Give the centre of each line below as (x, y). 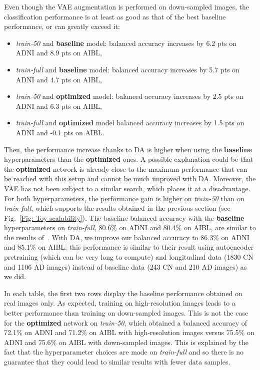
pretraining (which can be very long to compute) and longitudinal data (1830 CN (129, 257)
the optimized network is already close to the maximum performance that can (126, 169)
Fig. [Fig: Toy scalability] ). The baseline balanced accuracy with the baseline (124, 217)
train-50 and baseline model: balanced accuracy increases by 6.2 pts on (126, 43)
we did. (15, 276)
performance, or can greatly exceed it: (62, 26)
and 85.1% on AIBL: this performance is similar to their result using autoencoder (129, 247)
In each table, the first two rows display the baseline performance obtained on (123, 293)
